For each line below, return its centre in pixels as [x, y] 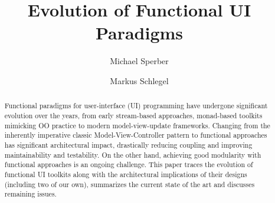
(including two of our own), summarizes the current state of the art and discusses [130, 184]
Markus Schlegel [139, 80]
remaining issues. [30, 194]
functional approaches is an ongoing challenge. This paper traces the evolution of [129, 164]
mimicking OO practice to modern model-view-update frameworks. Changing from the [137, 125]
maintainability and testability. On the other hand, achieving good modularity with [133, 154]
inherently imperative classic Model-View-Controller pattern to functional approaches [136, 135]
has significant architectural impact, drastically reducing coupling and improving [128, 144]
